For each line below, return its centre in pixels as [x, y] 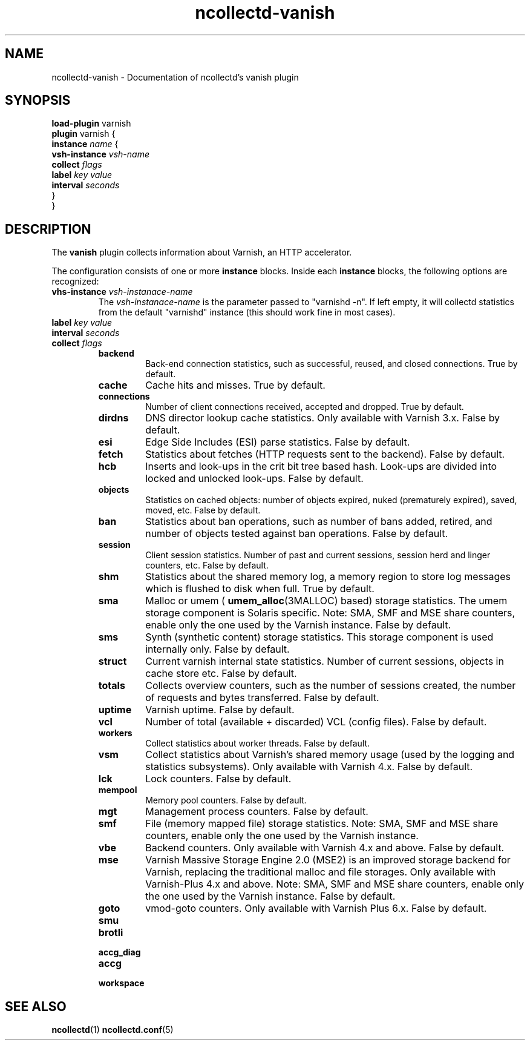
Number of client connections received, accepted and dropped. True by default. [305, 407]
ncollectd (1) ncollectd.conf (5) [113, 1030]
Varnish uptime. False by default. [220, 710]
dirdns [113, 418]
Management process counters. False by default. [257, 812]
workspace [121, 983]
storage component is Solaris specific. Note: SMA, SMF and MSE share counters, [330, 613]
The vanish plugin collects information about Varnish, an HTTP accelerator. [202, 252]
